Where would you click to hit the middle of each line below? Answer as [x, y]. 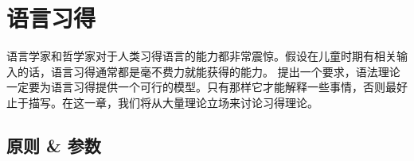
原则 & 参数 [54, 145]
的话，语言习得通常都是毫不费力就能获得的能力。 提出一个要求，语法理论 [209, 71]
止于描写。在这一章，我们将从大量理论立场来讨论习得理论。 [162, 102]
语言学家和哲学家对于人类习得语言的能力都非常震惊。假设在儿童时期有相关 [201, 56]
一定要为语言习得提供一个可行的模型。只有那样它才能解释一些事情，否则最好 [207, 87]
